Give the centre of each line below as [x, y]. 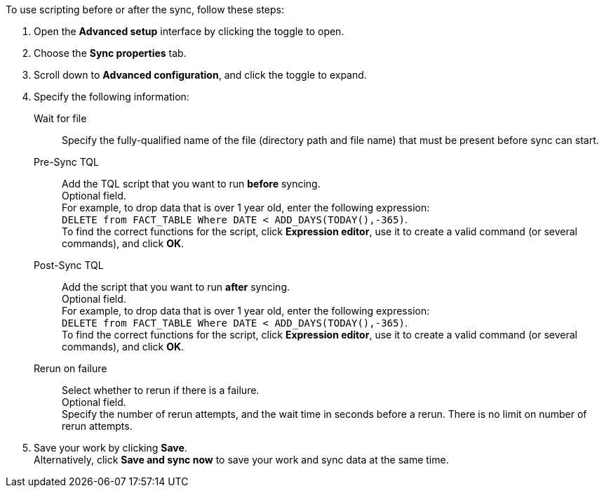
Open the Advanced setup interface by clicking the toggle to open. [189, 31]
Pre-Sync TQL [66, 162]
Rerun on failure [71, 368]
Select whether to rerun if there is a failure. [161, 390]
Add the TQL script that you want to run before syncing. [191, 184]
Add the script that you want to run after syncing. [176, 287]
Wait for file [60, 118]
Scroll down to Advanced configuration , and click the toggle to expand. [200, 75]
